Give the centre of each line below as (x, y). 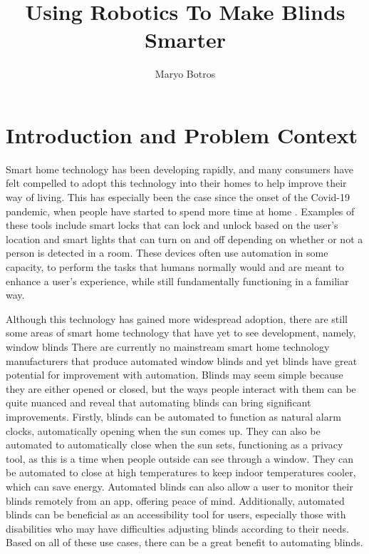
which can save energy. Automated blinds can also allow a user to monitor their (180, 486)
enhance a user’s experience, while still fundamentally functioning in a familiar (177, 281)
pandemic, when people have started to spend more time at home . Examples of (180, 211)
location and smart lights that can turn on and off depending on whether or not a (184, 238)
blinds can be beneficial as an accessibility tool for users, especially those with (176, 514)
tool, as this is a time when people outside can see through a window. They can (180, 458)
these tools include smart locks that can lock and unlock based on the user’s (172, 225)
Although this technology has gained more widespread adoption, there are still (177, 318)
